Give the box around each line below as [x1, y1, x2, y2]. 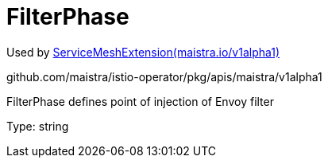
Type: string [6, 119, 69, 133]
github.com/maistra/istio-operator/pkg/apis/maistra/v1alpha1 [6, 69, 322, 84]
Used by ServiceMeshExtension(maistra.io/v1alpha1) [6, 45, 280, 59]
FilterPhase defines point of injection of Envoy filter [6, 94, 274, 108]
